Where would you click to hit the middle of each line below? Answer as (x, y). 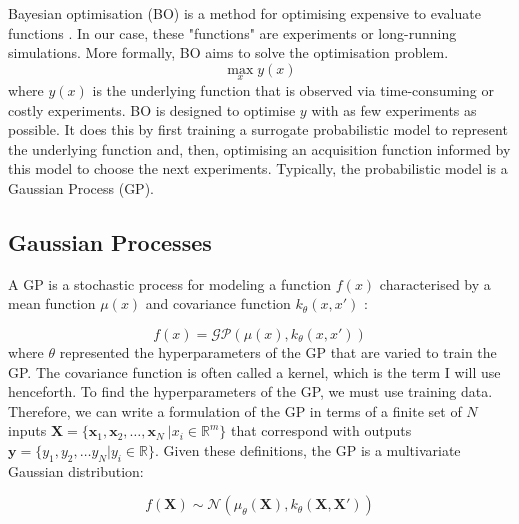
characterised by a (435, 283)
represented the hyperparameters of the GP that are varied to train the (278, 351)
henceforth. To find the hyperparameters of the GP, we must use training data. (250, 391)
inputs (27, 430)
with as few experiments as (394, 109)
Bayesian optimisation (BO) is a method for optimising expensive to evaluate (244, 13)
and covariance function (218, 303)
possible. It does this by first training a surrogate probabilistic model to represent (258, 129)
